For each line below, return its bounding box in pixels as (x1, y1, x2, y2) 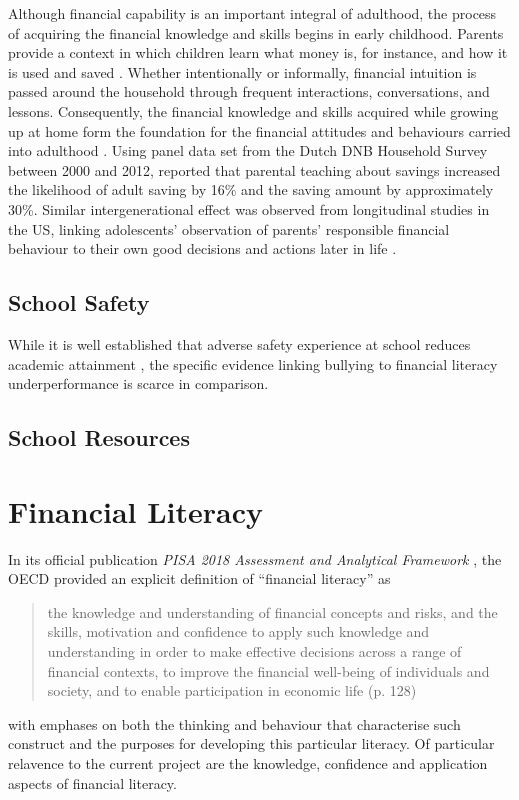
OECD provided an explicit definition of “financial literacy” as (8, 568, 391, 589)
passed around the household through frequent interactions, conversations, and (8, 81, 490, 102)
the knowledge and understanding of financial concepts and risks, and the (47, 601, 498, 622)
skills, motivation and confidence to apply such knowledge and (47, 621, 430, 642)
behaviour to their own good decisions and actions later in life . (8, 238, 397, 259)
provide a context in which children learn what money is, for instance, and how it (8, 42, 508, 63)
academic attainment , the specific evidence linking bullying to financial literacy (8, 353, 498, 374)
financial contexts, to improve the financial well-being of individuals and (47, 660, 490, 681)
